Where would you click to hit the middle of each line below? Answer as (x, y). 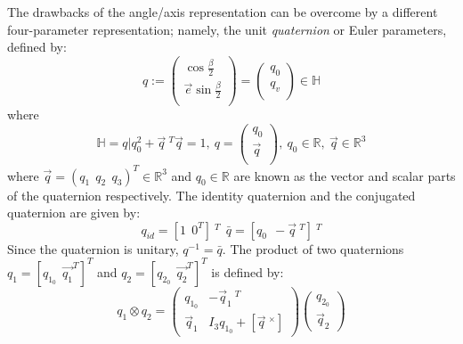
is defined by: (248, 271)
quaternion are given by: (74, 213)
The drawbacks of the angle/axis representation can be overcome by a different (223, 12)
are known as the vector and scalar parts (345, 175)
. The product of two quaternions (313, 248)
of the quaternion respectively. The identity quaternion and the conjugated (211, 195)
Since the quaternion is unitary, (93, 248)
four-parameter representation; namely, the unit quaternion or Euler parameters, (227, 29)
